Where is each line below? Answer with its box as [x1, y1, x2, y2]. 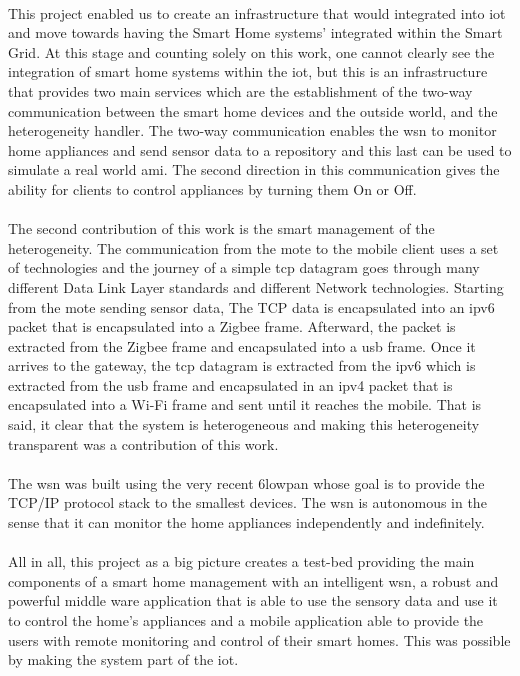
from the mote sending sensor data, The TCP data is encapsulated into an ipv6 [8, 296, 495, 317]
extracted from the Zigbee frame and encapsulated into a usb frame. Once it [8, 335, 476, 356]
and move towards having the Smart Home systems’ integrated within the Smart [8, 22, 503, 43]
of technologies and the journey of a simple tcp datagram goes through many [8, 257, 480, 278]
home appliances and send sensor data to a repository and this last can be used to [8, 139, 512, 160]
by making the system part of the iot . [8, 649, 239, 670]
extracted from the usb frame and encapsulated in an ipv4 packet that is [8, 374, 453, 395]
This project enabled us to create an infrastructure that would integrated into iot [8, 2, 506, 23]
